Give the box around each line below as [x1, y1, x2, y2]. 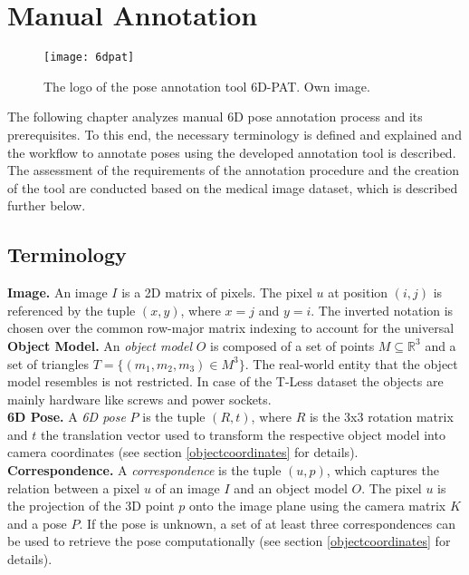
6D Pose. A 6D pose [7, 407, 126, 426]
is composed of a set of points [210, 336, 375, 355]
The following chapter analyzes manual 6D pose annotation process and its [7, 107, 423, 126]
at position [328, 283, 388, 302]
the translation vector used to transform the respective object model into [40, 424, 445, 443]
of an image [155, 478, 220, 497]
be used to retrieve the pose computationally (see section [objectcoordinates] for [7, 531, 451, 551]
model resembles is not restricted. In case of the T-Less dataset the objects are [7, 372, 444, 391]
